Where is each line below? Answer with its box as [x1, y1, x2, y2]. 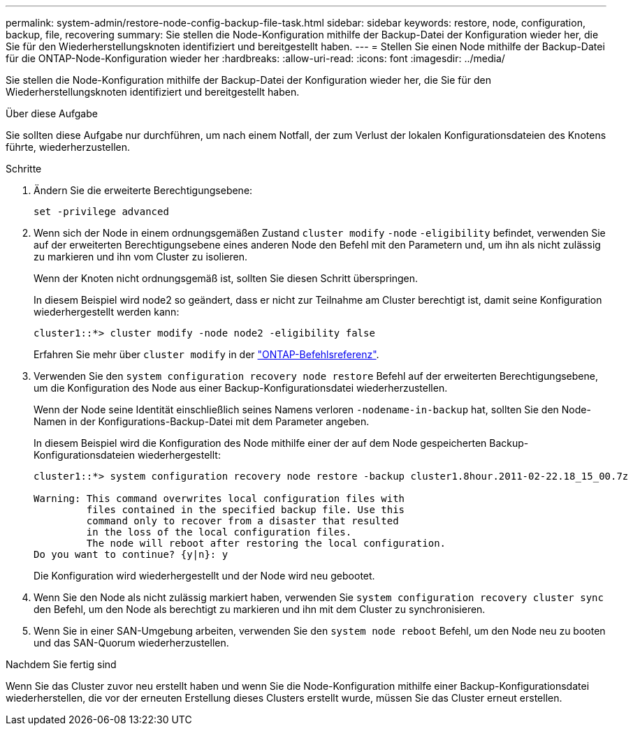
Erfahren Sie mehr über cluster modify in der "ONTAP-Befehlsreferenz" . [34, 348, 379, 360]
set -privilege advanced [34, 206, 169, 217]
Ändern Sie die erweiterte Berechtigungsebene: [34, 184, 253, 196]
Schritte [6, 163, 42, 175]
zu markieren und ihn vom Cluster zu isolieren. [34, 251, 248, 263]
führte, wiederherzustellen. [6, 141, 131, 153]
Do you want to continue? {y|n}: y [34, 549, 228, 560]
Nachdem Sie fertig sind [6, 658, 117, 670]
